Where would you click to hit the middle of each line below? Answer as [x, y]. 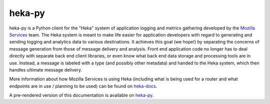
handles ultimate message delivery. [46, 69]
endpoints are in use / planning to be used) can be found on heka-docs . [83, 86]
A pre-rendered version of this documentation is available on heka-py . [81, 95]
